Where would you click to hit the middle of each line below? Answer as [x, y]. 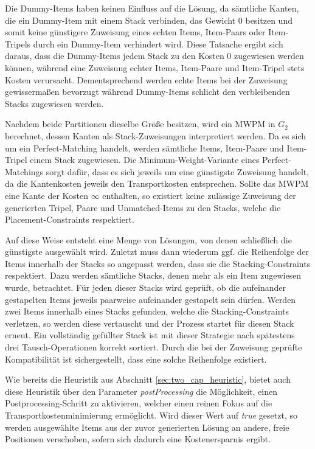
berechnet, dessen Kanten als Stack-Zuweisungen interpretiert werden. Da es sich [156, 135]
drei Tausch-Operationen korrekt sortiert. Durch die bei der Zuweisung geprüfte [154, 347]
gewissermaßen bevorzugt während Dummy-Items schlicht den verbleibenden [147, 92]
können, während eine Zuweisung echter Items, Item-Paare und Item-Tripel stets [155, 67]
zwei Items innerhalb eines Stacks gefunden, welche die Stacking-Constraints [147, 311]
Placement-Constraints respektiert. [70, 219]
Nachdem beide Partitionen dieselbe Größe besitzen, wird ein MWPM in [140, 124]
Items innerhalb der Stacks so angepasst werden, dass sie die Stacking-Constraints [158, 263]
